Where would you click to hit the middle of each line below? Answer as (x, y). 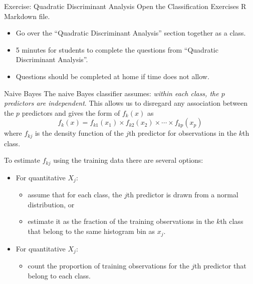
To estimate (22, 160)
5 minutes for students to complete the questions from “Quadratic (117, 49)
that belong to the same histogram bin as (91, 231)
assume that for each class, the (75, 195)
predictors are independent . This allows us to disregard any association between (126, 103)
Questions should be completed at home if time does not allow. (112, 76)
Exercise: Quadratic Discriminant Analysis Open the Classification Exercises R (125, 6)
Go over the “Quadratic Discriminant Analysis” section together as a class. (131, 33)
